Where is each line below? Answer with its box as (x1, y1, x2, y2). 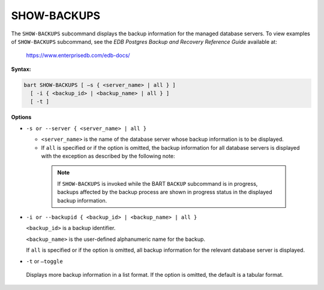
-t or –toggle (26, 258, 63, 265)
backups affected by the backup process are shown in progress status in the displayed (57, 189, 272, 196)
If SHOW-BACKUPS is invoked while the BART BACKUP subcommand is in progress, (57, 180, 258, 187)
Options (11, 114, 32, 121)
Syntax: (11, 65, 31, 72)
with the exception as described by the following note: (41, 153, 175, 160)
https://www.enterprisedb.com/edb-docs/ (26, 52, 130, 59)
